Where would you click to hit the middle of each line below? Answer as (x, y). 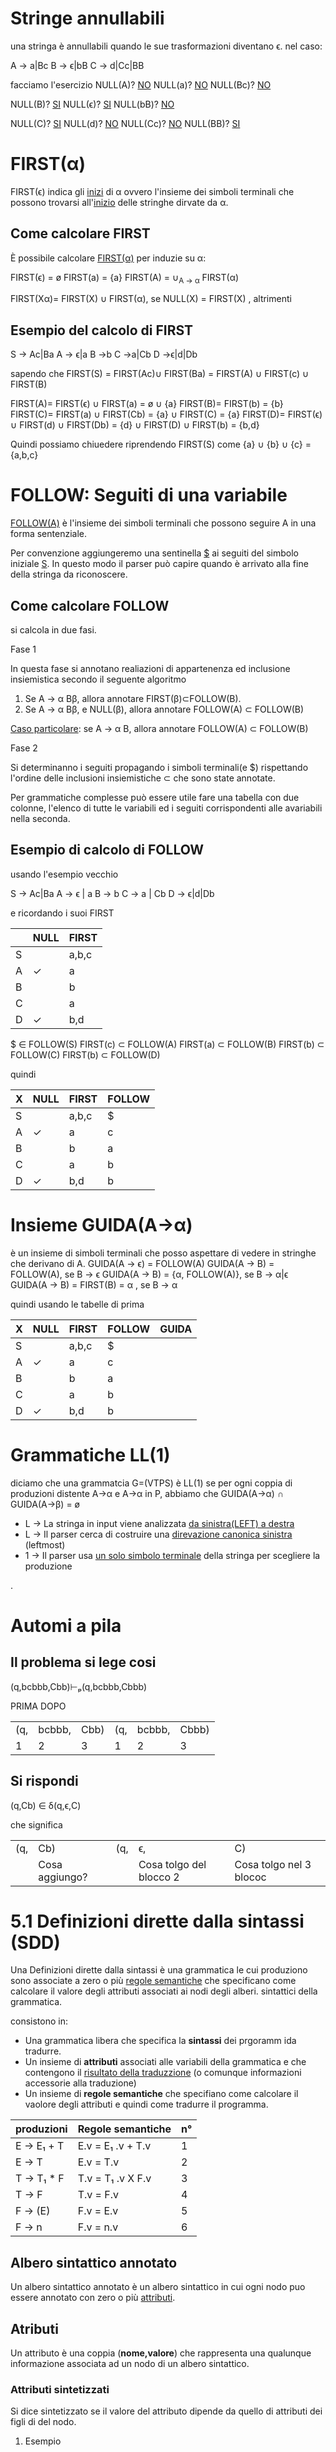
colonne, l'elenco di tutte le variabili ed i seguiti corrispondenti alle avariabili (166, 808)
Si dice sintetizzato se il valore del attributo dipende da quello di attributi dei (166, 2411)
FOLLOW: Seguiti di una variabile (149, 495)
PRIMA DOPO (38, 1706)
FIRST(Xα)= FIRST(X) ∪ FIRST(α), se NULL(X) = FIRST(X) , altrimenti (151, 299)
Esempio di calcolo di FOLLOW (107, 850)
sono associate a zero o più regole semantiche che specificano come (153, 1981)
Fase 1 (23, 649)
